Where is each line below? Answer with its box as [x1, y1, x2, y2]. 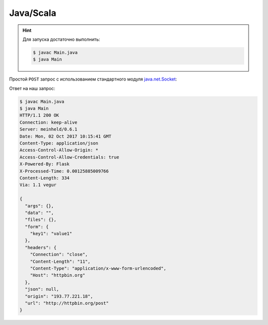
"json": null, [25, 286, 60, 292]
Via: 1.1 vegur [19, 182, 57, 188]
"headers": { [25, 244, 57, 250]
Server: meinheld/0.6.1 [19, 127, 78, 132]
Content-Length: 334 [19, 175, 69, 181]
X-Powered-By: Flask [19, 162, 69, 167]
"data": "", [25, 210, 54, 216]
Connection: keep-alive [19, 119, 78, 125]
